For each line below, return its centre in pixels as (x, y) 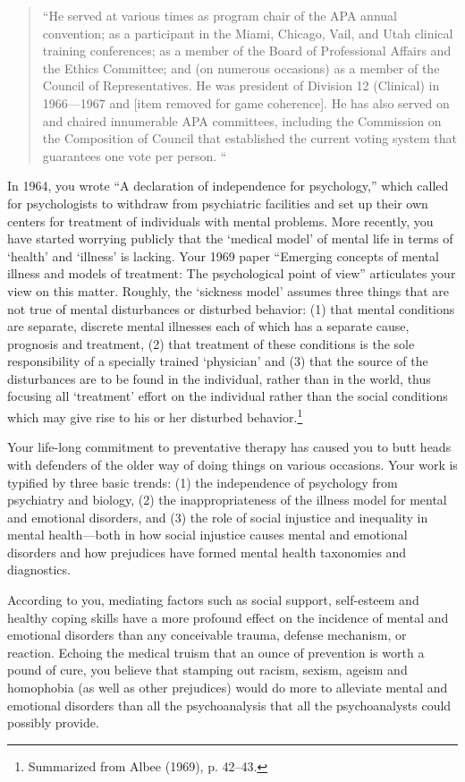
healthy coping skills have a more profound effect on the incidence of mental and (228, 617)
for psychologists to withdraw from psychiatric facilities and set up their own (218, 203)
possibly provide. (53, 722)
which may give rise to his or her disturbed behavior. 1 (155, 416)
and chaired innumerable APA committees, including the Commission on (242, 120)
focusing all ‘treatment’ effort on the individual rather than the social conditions (228, 396)
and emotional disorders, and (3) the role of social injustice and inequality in (218, 517)
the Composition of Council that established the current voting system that (250, 138)
